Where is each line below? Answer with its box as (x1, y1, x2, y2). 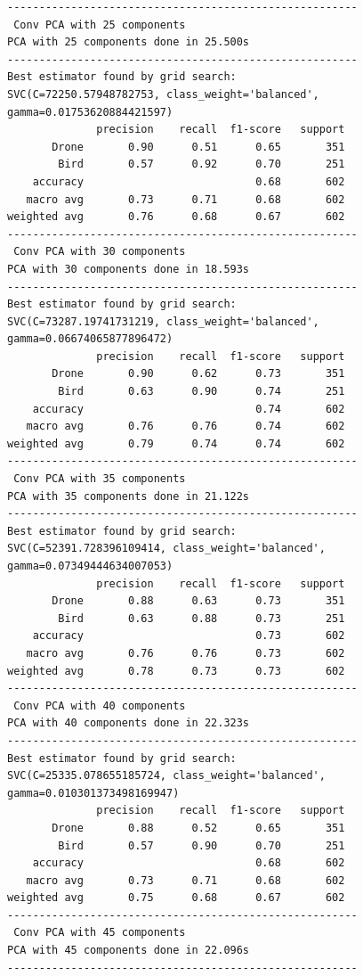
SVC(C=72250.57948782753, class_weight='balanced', (7, 87, 319, 101)
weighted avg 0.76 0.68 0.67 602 (7, 210, 345, 224)
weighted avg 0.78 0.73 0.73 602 (7, 664, 345, 677)
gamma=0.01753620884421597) (7, 105, 173, 119)
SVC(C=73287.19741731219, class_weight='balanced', (7, 315, 319, 328)
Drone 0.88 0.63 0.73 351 (52, 595, 345, 608)
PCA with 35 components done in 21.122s (7, 489, 250, 503)
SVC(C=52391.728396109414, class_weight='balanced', (7, 542, 326, 555)
